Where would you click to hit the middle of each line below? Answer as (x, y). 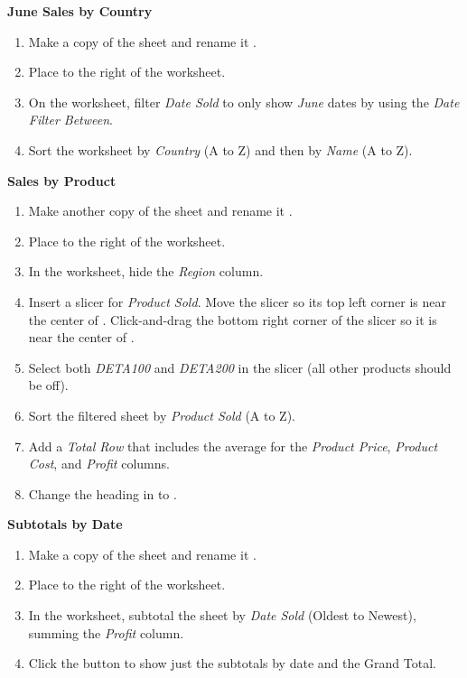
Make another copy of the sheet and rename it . (160, 211)
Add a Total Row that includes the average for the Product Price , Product (233, 446)
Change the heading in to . (103, 493)
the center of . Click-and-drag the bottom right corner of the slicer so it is (233, 319)
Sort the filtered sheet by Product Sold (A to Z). (162, 415)
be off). (48, 385)
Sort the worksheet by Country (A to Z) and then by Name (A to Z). (220, 149)
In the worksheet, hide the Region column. (146, 271)
